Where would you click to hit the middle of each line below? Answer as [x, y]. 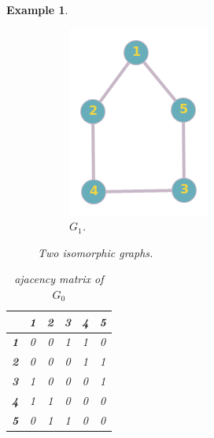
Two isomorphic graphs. [96, 252]
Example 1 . [37, 9]
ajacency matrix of [59, 279]
